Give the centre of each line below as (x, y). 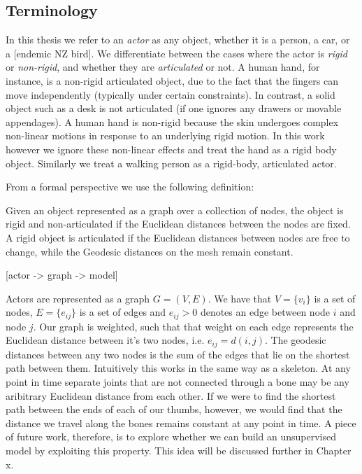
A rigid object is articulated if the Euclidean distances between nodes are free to (178, 237)
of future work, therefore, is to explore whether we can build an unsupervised (171, 437)
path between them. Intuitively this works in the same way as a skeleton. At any (178, 368)
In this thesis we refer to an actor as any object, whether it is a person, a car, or (178, 40)
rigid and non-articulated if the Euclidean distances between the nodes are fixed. (178, 224)
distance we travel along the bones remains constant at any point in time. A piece (181, 423)
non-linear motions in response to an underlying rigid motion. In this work (165, 135)
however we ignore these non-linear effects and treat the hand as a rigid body (171, 149)
